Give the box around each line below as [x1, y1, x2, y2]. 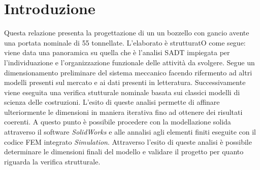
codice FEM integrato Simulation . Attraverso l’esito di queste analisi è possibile [4, 136, 252, 147]
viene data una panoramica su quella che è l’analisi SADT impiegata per [4, 47, 230, 58]
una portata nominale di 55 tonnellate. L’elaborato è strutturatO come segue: [4, 37, 246, 48]
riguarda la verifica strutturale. [4, 156, 101, 166]
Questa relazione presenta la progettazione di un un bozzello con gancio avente [4, 27, 249, 38]
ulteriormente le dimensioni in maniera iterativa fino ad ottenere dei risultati [4, 106, 243, 117]
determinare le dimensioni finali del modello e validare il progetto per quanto [4, 146, 244, 157]
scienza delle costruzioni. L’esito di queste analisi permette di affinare [4, 97, 220, 107]
